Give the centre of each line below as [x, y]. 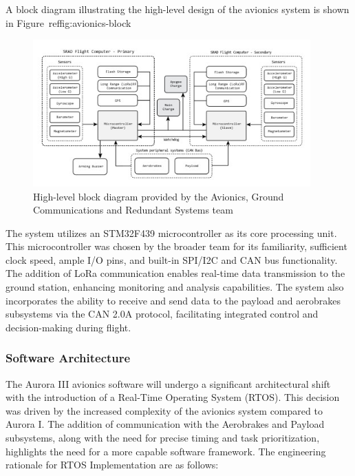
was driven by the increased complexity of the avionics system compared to [164, 410]
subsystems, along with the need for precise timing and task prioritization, [163, 438]
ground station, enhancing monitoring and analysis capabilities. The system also [175, 287]
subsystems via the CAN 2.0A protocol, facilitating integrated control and [162, 314]
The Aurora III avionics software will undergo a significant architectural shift [168, 383]
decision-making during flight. [68, 327]
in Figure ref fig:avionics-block [68, 22]
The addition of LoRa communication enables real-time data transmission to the [175, 273]
